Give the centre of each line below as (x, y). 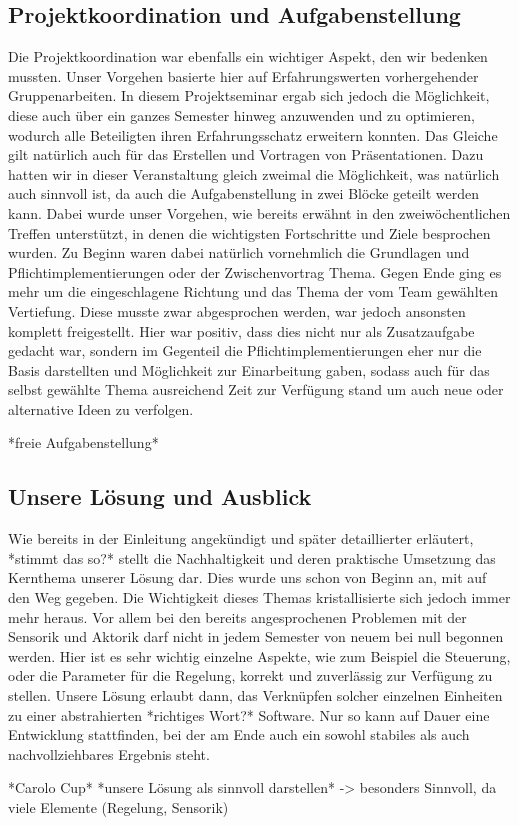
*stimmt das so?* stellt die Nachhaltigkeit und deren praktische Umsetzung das (252, 557)
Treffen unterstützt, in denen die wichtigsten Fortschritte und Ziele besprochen (249, 232)
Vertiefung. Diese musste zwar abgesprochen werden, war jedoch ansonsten (237, 310)
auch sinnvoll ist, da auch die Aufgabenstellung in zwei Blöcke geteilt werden (244, 193)
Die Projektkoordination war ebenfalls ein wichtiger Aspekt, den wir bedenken (248, 56)
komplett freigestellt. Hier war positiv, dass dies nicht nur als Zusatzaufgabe (241, 330)
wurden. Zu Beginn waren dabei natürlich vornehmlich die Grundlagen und (239, 252)
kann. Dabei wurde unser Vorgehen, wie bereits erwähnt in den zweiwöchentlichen (259, 212)
